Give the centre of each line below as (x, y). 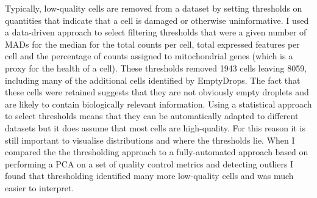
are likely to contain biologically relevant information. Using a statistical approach (158, 104)
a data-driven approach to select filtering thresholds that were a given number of (156, 32)
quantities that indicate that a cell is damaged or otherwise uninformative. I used (157, 20)
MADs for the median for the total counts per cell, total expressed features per (152, 44)
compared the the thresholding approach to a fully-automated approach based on (157, 152)
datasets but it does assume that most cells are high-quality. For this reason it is (155, 127)
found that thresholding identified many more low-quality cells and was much (149, 176)
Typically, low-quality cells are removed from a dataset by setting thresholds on (154, 8)
